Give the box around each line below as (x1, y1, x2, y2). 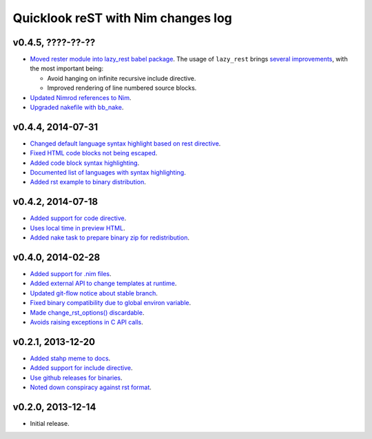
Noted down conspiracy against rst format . (30, 383, 152, 391)
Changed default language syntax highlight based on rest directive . (30, 139, 221, 148)
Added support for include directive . (30, 364, 133, 372)
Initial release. (30, 420, 70, 428)
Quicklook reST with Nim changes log (12, 10, 232, 26)
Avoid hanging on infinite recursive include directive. (47, 74, 196, 82)
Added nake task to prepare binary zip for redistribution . (30, 233, 189, 242)
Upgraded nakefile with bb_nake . (30, 104, 124, 112)
